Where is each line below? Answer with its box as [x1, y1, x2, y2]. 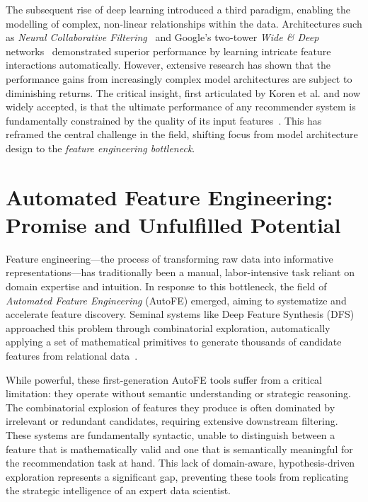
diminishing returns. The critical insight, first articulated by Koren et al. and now [6, 85, 361, 100]
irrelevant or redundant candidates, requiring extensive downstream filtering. [6, 413, 338, 428]
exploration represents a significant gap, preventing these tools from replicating [6, 469, 349, 484]
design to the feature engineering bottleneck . [6, 140, 195, 155]
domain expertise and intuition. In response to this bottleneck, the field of [6, 279, 327, 294]
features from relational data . [6, 348, 138, 363]
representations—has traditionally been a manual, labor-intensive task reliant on [6, 265, 355, 280]
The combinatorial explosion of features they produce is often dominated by [6, 399, 335, 414]
